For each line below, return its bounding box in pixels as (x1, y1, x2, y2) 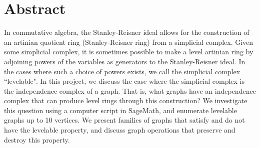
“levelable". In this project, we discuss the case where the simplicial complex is (4, 76, 244, 86)
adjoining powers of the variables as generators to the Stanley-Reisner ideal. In (4, 56, 245, 66)
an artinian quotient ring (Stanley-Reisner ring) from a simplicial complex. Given (4, 36, 253, 47)
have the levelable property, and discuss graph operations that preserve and (4, 125, 235, 135)
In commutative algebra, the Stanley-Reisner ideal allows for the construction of (4, 27, 249, 37)
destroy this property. (4, 134, 70, 145)
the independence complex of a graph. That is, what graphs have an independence (4, 85, 256, 96)
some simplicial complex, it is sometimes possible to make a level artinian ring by (4, 46, 253, 57)
